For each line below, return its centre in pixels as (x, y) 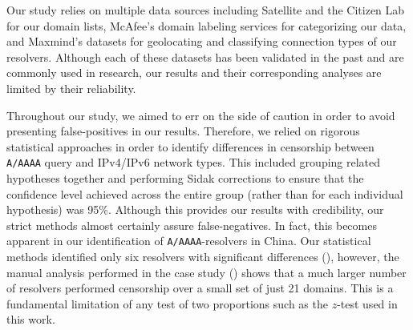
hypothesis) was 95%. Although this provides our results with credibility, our (195, 209)
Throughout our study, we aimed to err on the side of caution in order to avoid (201, 115)
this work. (31, 319)
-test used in (367, 303)
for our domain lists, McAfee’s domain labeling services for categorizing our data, (206, 25)
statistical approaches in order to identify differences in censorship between (190, 146)
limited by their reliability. (71, 88)
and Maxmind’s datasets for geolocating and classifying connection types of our (202, 41)
